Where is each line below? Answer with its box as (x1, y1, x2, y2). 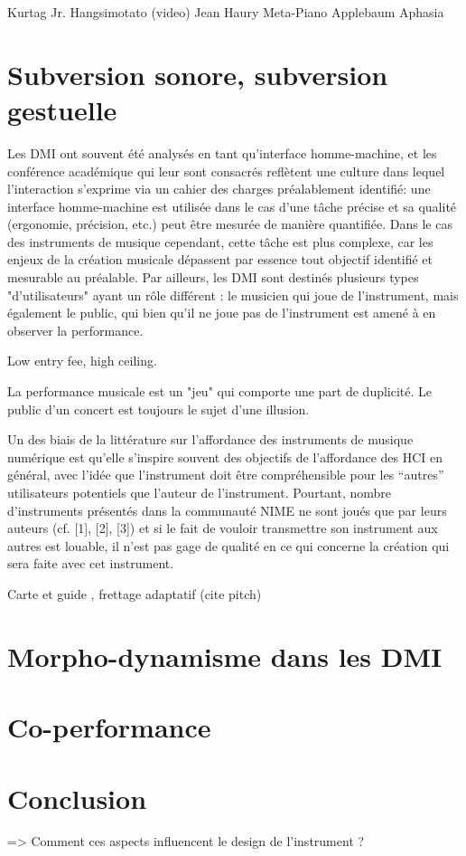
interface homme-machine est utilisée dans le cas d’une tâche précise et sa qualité (7, 196, 457, 215)
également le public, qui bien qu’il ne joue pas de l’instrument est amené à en (7, 303, 436, 322)
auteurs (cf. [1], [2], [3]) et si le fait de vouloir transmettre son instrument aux (7, 518, 438, 537)
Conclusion (7, 779, 147, 816)
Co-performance (7, 709, 211, 746)
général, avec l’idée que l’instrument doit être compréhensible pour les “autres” (7, 465, 444, 484)
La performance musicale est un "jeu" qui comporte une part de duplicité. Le (7, 382, 433, 401)
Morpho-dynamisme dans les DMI (7, 637, 443, 674)
